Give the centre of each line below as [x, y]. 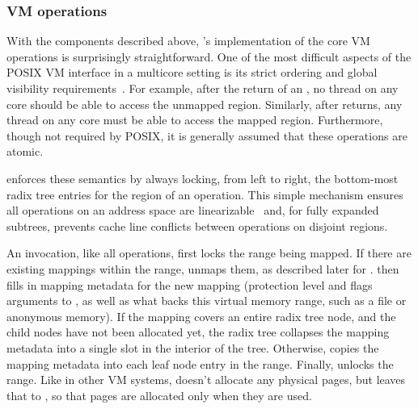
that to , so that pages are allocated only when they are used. [159, 395]
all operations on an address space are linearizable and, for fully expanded [193, 210]
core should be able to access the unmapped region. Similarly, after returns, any [205, 104]
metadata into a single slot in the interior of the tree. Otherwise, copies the [193, 347]
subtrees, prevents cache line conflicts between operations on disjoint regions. [197, 225]
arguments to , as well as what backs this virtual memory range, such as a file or [207, 300]
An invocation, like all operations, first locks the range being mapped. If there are [209, 253]
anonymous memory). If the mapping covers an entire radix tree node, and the [201, 316]
